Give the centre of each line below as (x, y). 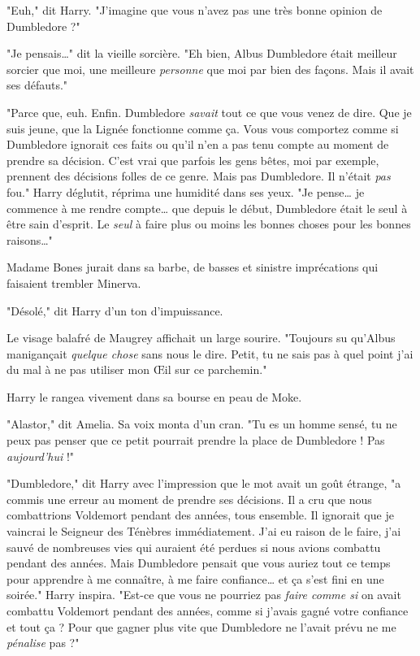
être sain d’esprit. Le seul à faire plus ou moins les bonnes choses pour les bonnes (209, 224)
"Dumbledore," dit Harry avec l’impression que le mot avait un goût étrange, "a (204, 483)
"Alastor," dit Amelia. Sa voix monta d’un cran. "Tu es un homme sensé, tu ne (202, 424)
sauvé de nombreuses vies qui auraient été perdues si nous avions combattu (194, 547)
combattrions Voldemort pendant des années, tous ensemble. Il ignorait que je (200, 515)
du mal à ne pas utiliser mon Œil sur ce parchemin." (137, 369)
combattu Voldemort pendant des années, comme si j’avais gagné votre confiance (208, 610)
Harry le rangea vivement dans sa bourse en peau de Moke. (154, 396)
